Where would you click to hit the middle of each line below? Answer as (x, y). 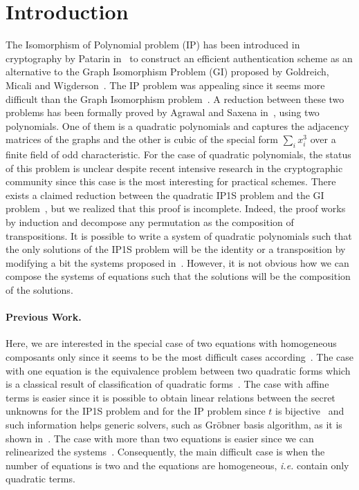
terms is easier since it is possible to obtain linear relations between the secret (171, 397)
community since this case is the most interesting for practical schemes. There (171, 181)
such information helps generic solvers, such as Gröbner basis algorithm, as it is (174, 424)
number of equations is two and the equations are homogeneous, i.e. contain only (177, 465)
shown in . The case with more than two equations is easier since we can (160, 438)
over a (323, 139)
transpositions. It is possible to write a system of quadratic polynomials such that (179, 235)
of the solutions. (39, 290)
